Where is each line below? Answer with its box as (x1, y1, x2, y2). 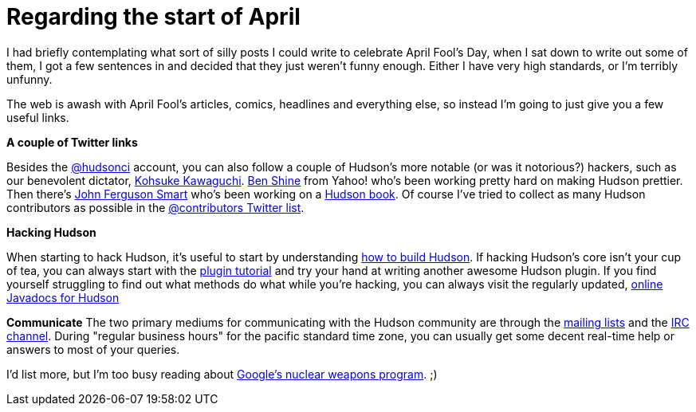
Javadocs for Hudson (6, 290, 120, 304)
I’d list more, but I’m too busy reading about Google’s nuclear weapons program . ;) (6, 367, 438, 381)
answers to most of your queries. (6, 342, 180, 356)
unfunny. (6, 72, 53, 86)
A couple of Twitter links (6, 135, 138, 149)
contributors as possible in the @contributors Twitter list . (6, 200, 305, 214)
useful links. (6, 110, 69, 124)
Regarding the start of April (6, 3, 301, 30)
